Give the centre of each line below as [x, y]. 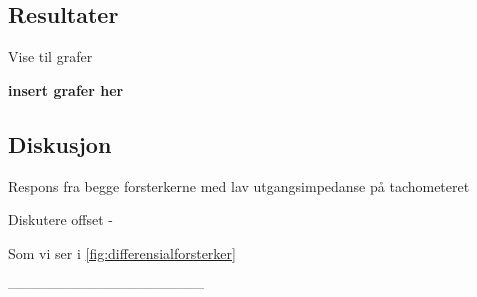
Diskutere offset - [60, 219]
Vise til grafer [50, 56]
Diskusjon [60, 143]
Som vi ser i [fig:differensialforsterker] [122, 252]
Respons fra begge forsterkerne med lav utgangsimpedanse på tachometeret [239, 185]
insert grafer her [66, 89]
